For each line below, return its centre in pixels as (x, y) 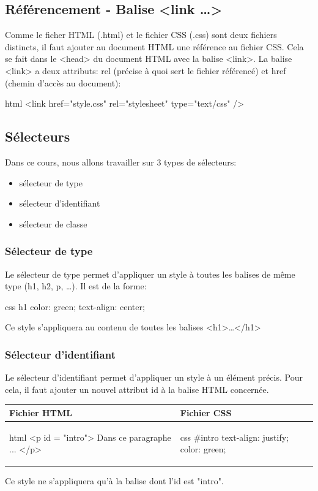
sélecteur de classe (53, 223)
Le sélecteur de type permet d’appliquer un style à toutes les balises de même (150, 274)
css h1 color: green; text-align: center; (75, 306)
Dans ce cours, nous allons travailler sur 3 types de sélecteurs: (121, 162)
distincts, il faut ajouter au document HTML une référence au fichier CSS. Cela (154, 46)
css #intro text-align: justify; (234, 437)
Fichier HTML (41, 412)
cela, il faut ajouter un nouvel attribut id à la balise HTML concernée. (137, 389)
